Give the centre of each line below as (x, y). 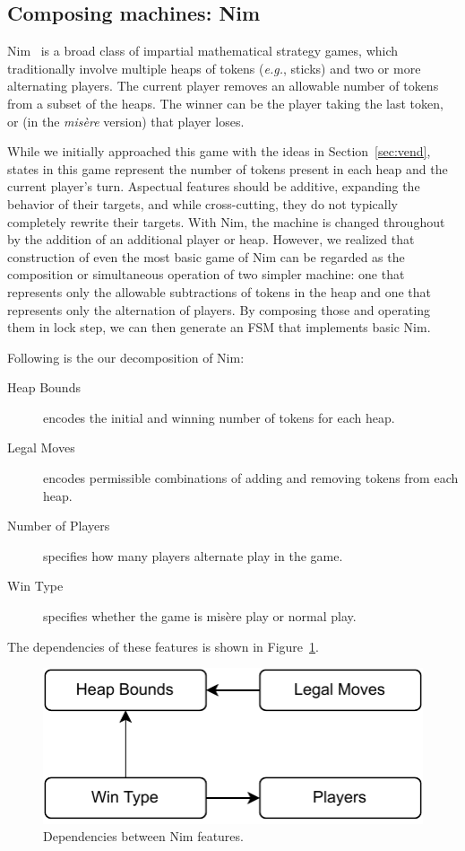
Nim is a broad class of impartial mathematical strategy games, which (203, 51)
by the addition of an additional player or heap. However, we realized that (211, 239)
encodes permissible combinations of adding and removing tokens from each (251, 478)
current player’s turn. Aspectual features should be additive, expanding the (214, 186)
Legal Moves (41, 447)
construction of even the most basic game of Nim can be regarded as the (206, 256)
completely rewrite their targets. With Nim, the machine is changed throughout (226, 221)
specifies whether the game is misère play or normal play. (200, 616)
